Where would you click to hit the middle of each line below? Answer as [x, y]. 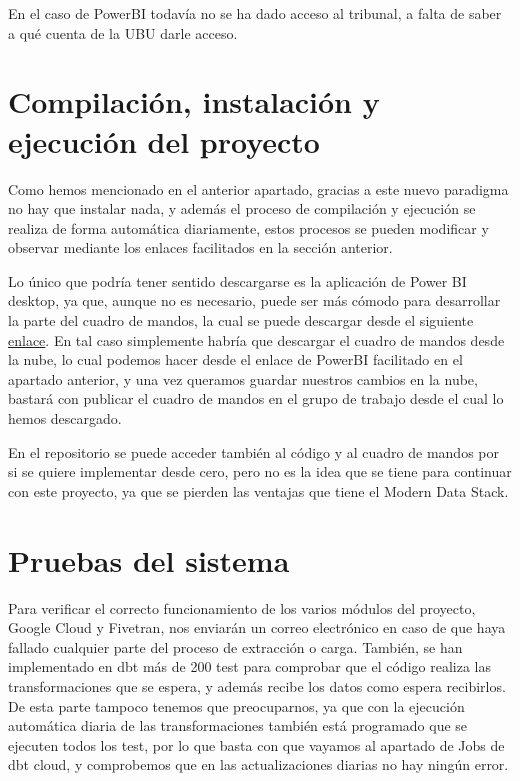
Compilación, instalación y [194, 101]
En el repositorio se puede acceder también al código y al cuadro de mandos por [253, 451]
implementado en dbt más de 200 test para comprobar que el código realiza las [249, 666]
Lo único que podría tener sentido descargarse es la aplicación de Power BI [237, 280]
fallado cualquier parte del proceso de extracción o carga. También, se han [235, 646]
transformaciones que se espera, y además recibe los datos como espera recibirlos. [257, 685]
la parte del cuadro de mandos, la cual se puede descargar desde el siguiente [241, 320]
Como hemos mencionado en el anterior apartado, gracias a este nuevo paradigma [258, 188]
